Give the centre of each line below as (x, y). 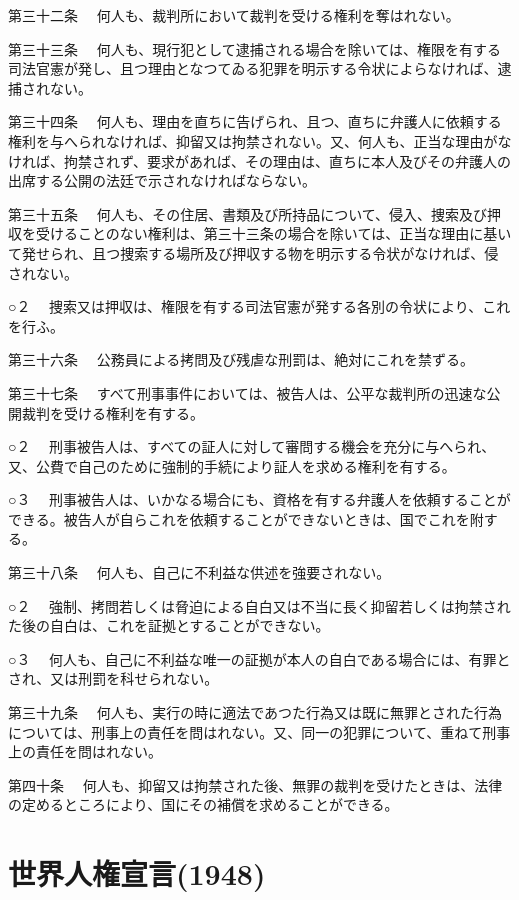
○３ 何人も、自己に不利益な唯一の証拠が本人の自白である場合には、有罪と (259, 658)
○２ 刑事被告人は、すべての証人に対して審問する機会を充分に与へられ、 (252, 446)
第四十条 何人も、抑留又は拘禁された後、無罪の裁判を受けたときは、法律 (255, 784)
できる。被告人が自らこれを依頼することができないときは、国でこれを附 (246, 518)
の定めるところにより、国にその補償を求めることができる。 (203, 804)
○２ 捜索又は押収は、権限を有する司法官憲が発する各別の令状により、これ (259, 306)
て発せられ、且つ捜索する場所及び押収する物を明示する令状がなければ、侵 (253, 252)
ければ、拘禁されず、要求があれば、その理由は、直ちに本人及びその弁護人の (260, 160)
